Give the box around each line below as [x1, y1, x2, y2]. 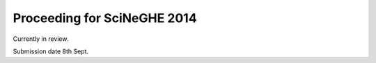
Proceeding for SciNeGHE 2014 [13, 10, 198, 26]
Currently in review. [13, 35, 69, 43]
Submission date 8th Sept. [13, 47, 89, 55]
